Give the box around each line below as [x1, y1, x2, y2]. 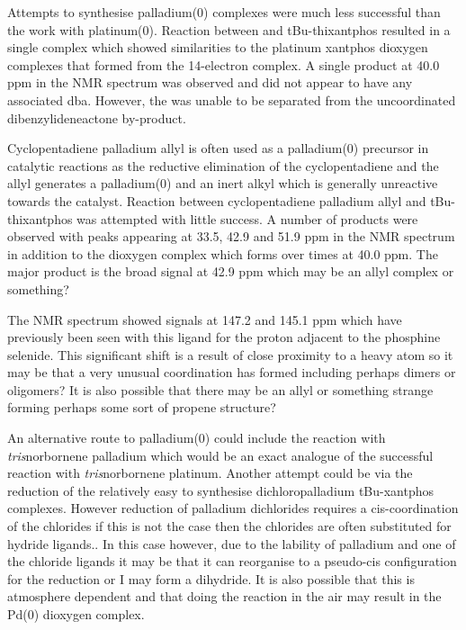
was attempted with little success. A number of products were [76, 209, 418, 228]
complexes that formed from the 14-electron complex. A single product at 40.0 [7, 55, 440, 74]
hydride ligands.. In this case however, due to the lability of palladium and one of [7, 534, 456, 553]
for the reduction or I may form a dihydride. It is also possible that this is [7, 569, 415, 588]
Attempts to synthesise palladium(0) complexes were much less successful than [7, 3, 441, 21]
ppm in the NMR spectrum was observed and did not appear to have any [7, 73, 413, 92]
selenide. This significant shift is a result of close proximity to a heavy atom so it [7, 345, 453, 364]
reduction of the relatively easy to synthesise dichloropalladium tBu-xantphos [7, 481, 434, 499]
